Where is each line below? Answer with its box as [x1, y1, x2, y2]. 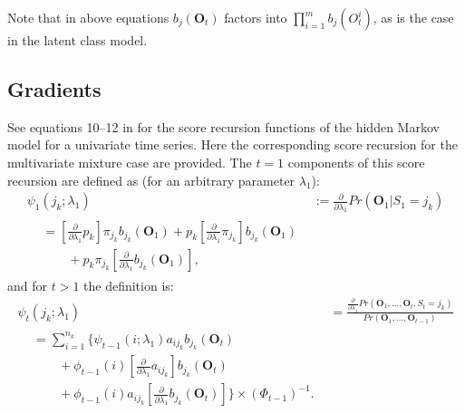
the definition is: [83, 275, 174, 294]
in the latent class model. [7, 31, 148, 49]
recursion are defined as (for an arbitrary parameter [7, 170, 295, 189]
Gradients [7, 74, 102, 102]
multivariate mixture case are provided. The [7, 152, 252, 171]
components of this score [287, 152, 425, 171]
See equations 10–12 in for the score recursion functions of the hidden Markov [7, 117, 440, 136]
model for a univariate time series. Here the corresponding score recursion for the [7, 135, 458, 154]
